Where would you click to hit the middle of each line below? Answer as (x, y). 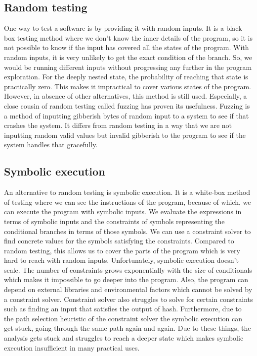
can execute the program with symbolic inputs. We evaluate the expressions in (123, 211)
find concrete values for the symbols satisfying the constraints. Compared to (119, 241)
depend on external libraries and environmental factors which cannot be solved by (128, 289)
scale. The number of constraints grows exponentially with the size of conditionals (128, 269)
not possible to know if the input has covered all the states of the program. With (127, 47)
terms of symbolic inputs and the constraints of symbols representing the (114, 221)
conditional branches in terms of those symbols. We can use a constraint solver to (128, 231)
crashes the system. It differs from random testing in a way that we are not (118, 125)
